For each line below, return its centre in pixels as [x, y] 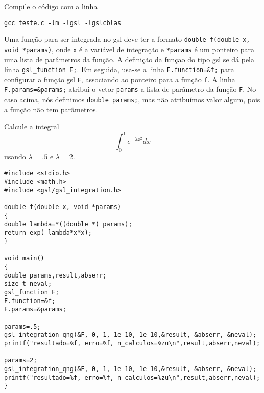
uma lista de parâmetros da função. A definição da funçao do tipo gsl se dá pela [129, 59]
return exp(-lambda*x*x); [48, 233]
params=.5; [22, 326]
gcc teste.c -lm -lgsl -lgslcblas [63, 23]
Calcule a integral [32, 126]
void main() [24, 258]
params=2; [21, 361]
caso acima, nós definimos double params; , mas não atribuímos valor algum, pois [132, 99]
